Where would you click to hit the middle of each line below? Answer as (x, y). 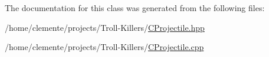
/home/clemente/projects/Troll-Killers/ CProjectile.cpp (104, 47)
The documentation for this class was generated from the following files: (135, 8)
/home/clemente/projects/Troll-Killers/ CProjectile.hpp (105, 27)
